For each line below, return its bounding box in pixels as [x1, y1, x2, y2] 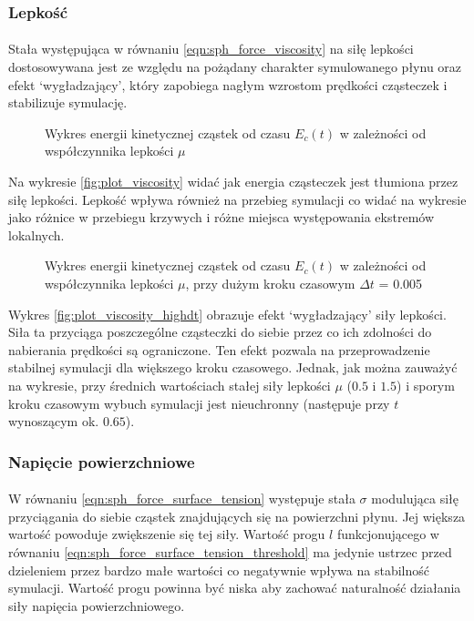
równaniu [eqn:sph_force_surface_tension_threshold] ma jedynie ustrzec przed [8, 542, 452, 561]
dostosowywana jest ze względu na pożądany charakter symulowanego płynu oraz [8, 57, 462, 76]
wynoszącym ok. [8, 412, 99, 431]
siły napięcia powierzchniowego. [8, 596, 185, 615]
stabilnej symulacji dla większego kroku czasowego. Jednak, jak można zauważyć [8, 358, 458, 377]
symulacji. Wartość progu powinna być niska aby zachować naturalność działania [8, 578, 461, 597]
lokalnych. [8, 225, 65, 244]
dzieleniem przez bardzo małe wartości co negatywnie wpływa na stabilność [8, 560, 429, 579]
